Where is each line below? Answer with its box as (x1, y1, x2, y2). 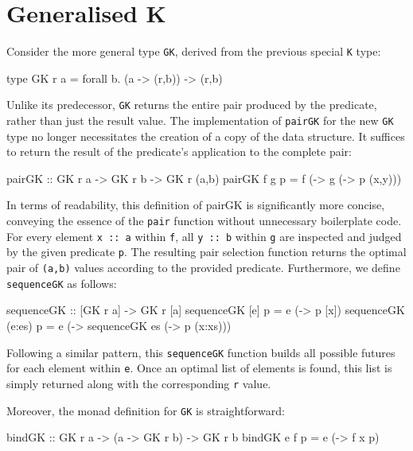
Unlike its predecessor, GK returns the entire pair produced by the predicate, (6, 96, 377, 113)
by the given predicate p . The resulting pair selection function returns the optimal (6, 243, 407, 260)
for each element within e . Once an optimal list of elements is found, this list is (6, 360, 392, 376)
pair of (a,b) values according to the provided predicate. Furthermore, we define (6, 259, 400, 276)
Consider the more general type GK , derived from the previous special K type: (6, 43, 381, 60)
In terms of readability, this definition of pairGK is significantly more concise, (6, 196, 385, 213)
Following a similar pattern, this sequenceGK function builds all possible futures (6, 344, 395, 360)
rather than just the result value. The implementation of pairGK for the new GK (6, 112, 394, 129)
